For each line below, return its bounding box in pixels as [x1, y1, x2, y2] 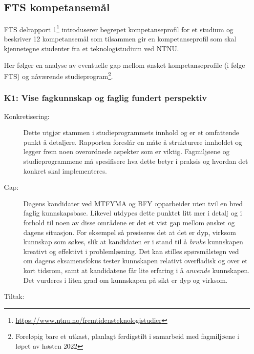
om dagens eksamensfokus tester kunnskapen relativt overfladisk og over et [23, 256, 248, 266]
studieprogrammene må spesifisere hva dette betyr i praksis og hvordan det [23, 156, 248, 166]
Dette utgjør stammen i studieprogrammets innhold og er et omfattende [23, 127, 239, 138]
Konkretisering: [4, 111, 50, 121]
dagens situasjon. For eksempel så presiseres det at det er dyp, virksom [23, 227, 236, 237]
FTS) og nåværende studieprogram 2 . [4, 70, 113, 81]
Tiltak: [4, 291, 24, 301]
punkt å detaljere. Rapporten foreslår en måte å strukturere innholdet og [23, 137, 242, 147]
